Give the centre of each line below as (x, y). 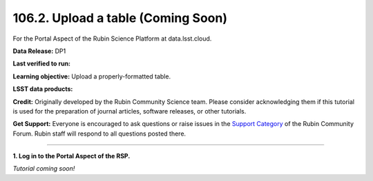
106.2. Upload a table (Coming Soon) (120, 18)
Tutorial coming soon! (44, 169)
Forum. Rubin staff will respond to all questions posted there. (99, 134)
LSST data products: (43, 89)
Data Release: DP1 (39, 51)
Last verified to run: (42, 64)
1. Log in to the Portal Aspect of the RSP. (71, 156)
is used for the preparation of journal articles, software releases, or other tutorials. (130, 111)
